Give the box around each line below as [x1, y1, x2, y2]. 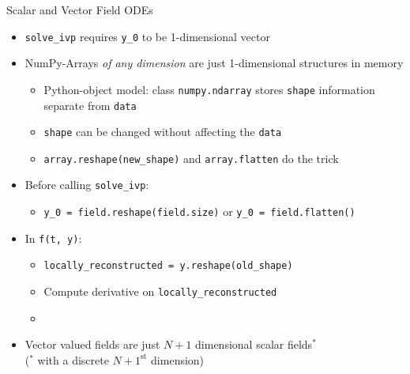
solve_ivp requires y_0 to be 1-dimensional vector [24, 28, 270, 44]
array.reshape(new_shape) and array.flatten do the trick [43, 149, 339, 166]
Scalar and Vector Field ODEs [6, 2, 153, 17]
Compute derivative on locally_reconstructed [43, 283, 277, 300]
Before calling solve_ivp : [24, 176, 149, 193]
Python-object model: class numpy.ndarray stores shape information [43, 81, 375, 97]
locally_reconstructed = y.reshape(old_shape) [43, 260, 293, 272]
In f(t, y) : [24, 229, 82, 246]
